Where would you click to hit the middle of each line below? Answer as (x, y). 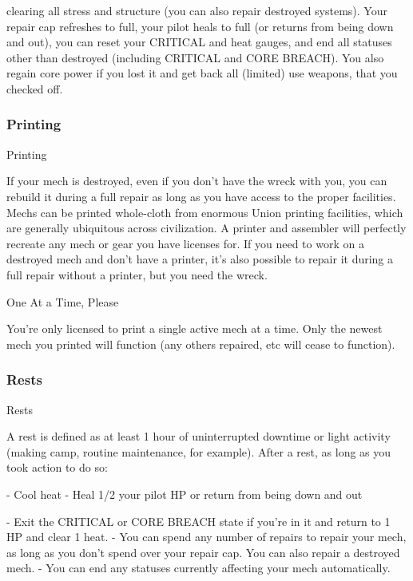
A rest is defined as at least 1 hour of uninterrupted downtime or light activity (199, 436)
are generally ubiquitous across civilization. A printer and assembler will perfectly (206, 228)
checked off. (35, 88)
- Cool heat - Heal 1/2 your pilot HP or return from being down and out (185, 494)
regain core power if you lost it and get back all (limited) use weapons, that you (202, 73)
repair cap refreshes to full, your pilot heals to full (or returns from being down (200, 26)
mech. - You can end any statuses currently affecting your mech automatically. (199, 568)
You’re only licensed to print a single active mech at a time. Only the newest (195, 328)
